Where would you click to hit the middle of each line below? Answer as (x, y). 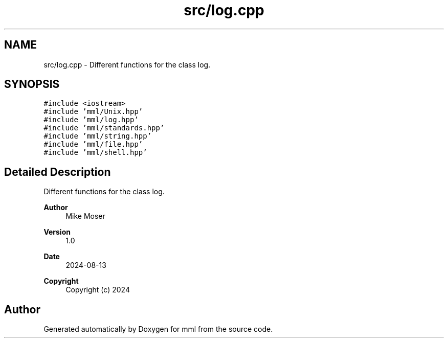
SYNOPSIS (32, 84)
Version (57, 232)
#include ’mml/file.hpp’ (93, 144)
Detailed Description (58, 172)
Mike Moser (85, 216)
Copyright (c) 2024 (98, 290)
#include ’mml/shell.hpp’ (95, 153)
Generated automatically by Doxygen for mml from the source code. (158, 329)
